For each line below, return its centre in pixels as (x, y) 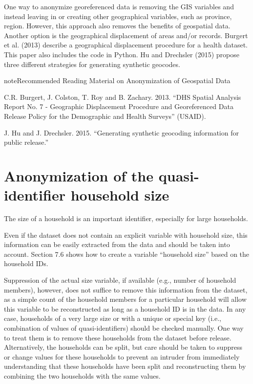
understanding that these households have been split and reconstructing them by (125, 366)
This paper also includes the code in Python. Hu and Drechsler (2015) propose (122, 54)
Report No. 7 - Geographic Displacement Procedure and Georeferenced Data (119, 106)
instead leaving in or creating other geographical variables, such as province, (118, 16)
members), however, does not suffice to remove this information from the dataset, (126, 289)
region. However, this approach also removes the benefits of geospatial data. (117, 26)
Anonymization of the (79, 175)
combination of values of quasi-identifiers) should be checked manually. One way (124, 328)
